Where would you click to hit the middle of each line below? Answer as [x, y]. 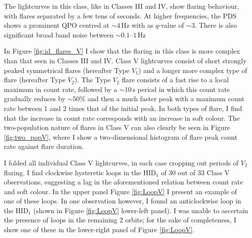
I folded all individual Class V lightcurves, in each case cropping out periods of [121, 162]
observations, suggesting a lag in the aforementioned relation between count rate [124, 182]
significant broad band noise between [59, 34]
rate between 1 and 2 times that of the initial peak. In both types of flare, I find [123, 108]
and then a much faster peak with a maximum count [166, 99]
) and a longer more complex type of [193, 70]
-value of [171, 25]
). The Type [92, 80]
